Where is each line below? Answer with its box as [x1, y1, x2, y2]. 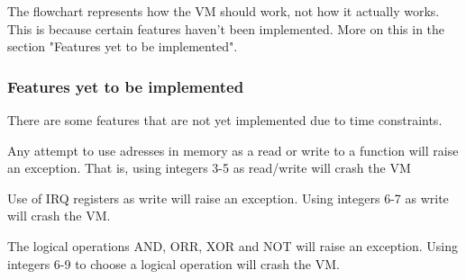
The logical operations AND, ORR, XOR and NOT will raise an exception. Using [7, 236, 459, 255]
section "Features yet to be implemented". [7, 37, 238, 56]
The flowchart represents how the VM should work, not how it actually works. [7, 2, 440, 20]
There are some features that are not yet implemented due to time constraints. [7, 111, 443, 129]
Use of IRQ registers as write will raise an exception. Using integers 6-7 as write [7, 188, 449, 207]
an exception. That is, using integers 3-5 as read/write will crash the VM [7, 158, 411, 177]
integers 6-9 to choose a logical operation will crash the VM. [7, 254, 340, 273]
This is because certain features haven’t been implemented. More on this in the [7, 19, 445, 38]
